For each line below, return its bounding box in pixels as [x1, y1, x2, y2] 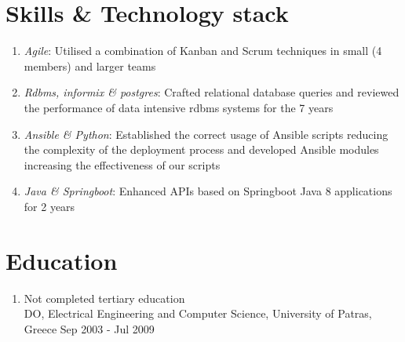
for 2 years [24, 198, 75, 214]
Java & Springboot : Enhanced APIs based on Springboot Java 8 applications [24, 183, 392, 199]
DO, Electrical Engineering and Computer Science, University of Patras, [24, 305, 372, 322]
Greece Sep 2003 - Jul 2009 [24, 320, 155, 337]
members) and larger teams [24, 57, 156, 74]
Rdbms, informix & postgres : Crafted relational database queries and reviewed [24, 84, 400, 100]
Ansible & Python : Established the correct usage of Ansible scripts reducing [24, 126, 389, 142]
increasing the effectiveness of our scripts [24, 156, 221, 173]
